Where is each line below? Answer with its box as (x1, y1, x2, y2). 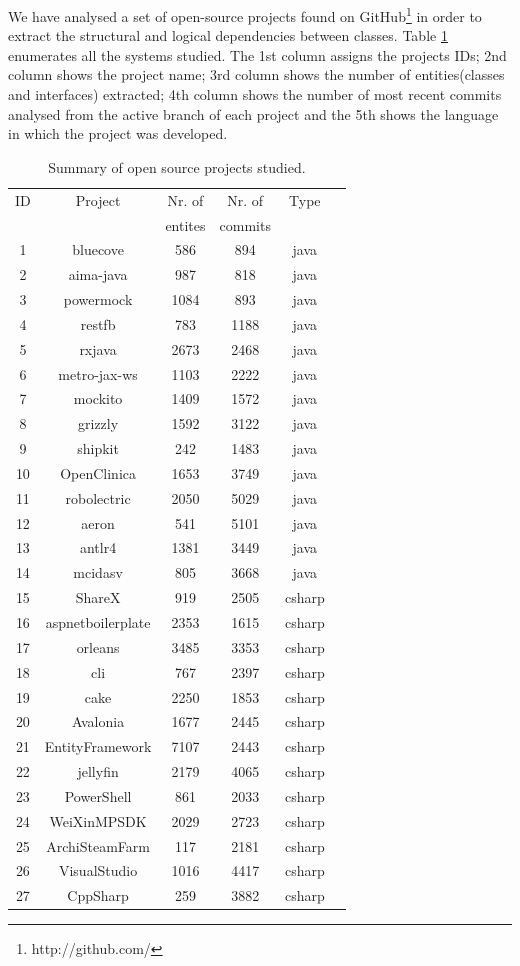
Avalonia (72, 711, 125, 732)
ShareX (75, 587, 121, 608)
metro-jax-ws (58, 363, 138, 384)
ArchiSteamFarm (46, 835, 150, 856)
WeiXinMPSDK (49, 810, 147, 831)
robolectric (65, 487, 131, 508)
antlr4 (79, 537, 117, 558)
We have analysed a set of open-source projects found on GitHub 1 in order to (8, 3, 482, 26)
